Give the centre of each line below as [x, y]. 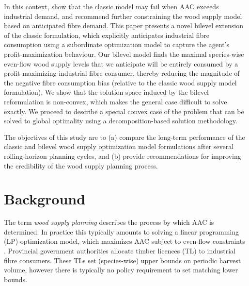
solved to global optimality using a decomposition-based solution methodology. [121, 121]
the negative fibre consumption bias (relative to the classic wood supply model [120, 82]
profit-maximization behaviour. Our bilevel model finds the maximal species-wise [124, 54]
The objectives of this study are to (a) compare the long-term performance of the [124, 137]
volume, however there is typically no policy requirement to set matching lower [121, 270]
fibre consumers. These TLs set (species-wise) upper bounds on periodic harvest [123, 260]
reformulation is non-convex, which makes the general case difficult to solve [116, 101]
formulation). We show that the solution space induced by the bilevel [107, 92]
